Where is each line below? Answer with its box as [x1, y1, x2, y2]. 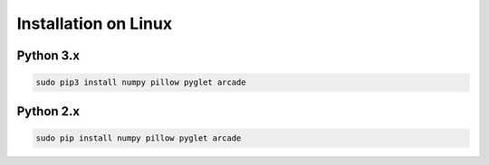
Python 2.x [16, 104, 81, 119]
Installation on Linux [16, 14, 172, 33]
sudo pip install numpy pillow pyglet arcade [35, 133, 242, 143]
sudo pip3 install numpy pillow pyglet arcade [35, 78, 246, 87]
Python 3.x [16, 48, 81, 63]
